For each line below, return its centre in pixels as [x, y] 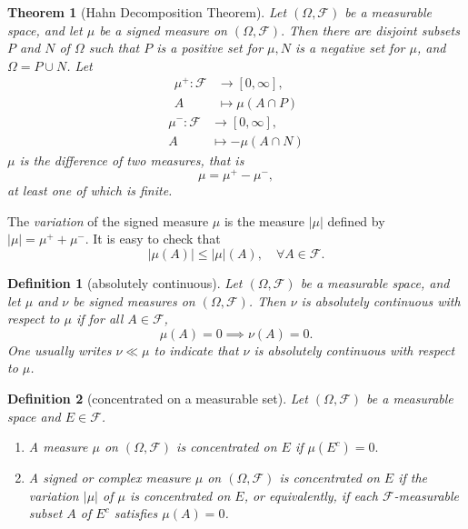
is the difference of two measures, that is [132, 160]
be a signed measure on [163, 30]
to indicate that [196, 349]
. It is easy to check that [153, 239]
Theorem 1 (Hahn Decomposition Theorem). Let [147, 12]
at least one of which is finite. [90, 190]
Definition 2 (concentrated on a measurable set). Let [158, 398]
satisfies [136, 513]
